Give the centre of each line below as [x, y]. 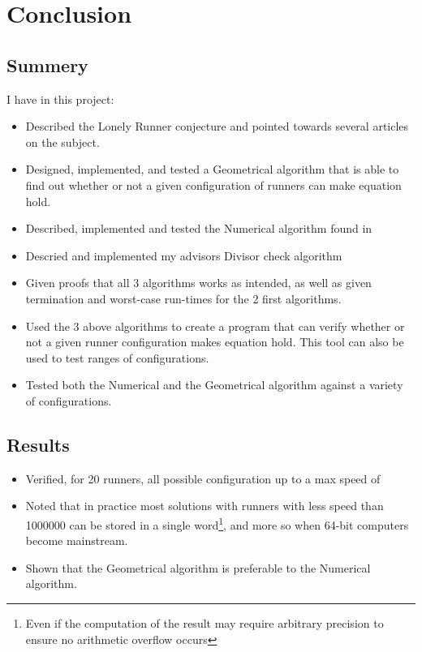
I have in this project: [60, 99]
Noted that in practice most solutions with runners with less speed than [205, 506]
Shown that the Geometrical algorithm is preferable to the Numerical [198, 567]
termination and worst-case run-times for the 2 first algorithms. [183, 298]
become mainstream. [77, 540]
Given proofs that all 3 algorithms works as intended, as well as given [198, 283]
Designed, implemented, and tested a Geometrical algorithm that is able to [212, 169]
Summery [47, 64]
